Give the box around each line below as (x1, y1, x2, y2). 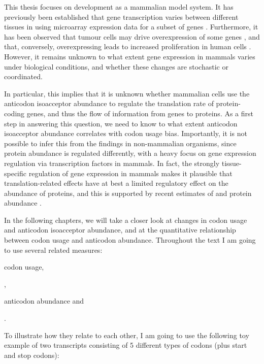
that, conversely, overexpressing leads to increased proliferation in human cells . (4, 41, 251, 52)
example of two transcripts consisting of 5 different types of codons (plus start (4, 340, 247, 350)
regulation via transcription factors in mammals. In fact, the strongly (4, 157, 220, 168)
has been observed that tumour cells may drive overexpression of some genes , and (4, 31, 260, 42)
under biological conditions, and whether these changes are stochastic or (4, 61, 228, 72)
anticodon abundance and (4, 295, 84, 306)
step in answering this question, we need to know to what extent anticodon (4, 118, 238, 128)
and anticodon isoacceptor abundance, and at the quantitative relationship (4, 224, 236, 235)
